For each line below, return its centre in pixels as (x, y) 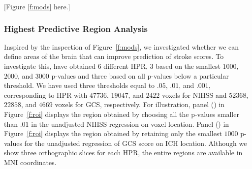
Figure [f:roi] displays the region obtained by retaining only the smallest (113, 133)
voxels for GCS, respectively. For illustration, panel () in (140, 104)
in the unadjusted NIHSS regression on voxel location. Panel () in (130, 124)
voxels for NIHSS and (194, 95)
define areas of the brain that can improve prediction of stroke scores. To (114, 56)
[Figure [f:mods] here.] (37, 6)
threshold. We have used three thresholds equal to (79, 85)
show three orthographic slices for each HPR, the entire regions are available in (123, 153)
